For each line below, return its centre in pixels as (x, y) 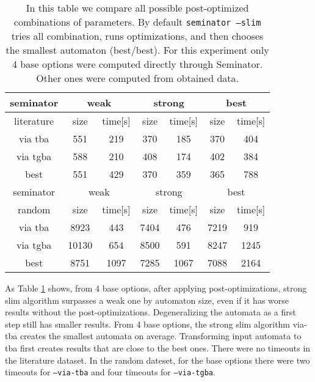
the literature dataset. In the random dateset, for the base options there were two (157, 360)
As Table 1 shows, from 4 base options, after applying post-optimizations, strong (156, 288)
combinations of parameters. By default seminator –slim (137, 22)
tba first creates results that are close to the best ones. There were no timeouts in (158, 347)
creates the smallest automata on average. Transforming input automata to (161, 336)
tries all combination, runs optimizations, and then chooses (137, 36)
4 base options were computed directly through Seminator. (138, 64)
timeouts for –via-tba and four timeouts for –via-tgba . (110, 372)
